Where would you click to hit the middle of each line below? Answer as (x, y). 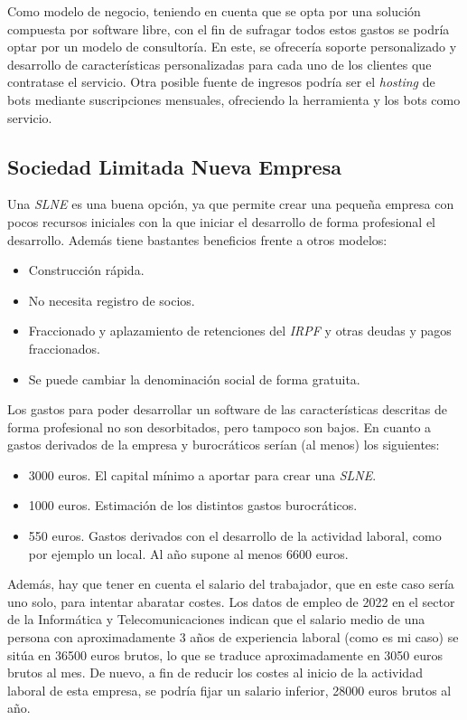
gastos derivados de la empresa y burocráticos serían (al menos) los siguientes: (224, 445)
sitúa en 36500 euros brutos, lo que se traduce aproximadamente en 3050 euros (225, 654)
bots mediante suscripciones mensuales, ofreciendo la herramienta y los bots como (234, 99)
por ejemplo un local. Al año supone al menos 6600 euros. (188, 553)
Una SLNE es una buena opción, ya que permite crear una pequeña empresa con (231, 204)
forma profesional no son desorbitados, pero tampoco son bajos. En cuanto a (219, 426)
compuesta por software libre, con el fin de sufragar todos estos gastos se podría (229, 28)
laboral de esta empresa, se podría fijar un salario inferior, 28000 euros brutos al (229, 690)
